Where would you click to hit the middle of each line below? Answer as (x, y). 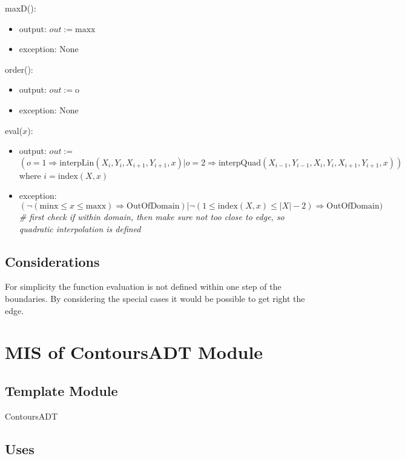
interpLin (77, 163)
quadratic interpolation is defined (80, 228)
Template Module (61, 390)
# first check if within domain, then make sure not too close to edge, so (152, 216)
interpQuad (239, 163)
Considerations (52, 261)
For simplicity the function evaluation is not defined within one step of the (143, 286)
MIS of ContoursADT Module (134, 352)
